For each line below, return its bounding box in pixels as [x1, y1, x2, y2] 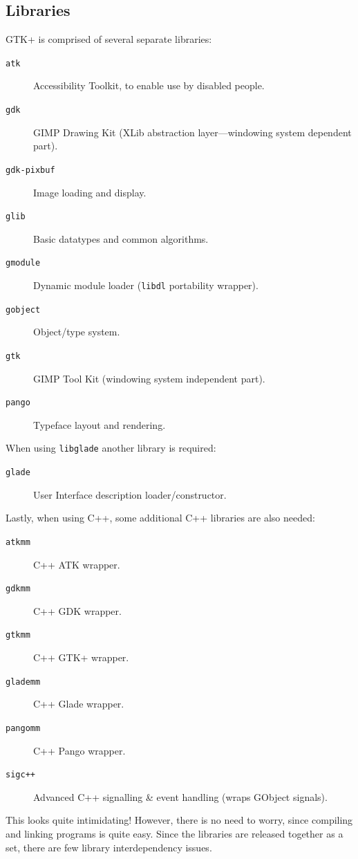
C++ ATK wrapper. [33, 557, 120, 571]
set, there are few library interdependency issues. [6, 840, 212, 854]
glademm [6, 676, 41, 687]
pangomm [6, 723, 41, 733]
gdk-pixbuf [6, 165, 55, 175]
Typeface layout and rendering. [33, 417, 166, 432]
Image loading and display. [33, 185, 147, 199]
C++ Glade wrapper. [33, 696, 124, 711]
